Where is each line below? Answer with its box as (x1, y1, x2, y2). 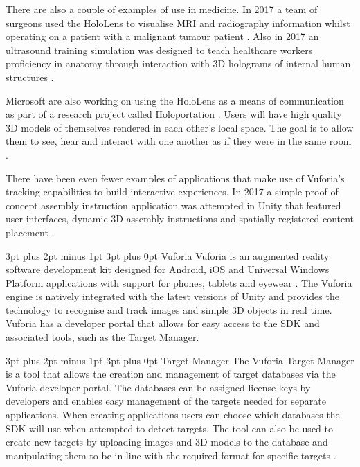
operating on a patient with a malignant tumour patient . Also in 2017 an (6, 29, 319, 44)
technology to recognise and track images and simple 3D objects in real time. (6, 302, 332, 317)
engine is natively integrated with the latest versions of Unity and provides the (6, 289, 339, 303)
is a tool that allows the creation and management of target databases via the (6, 367, 336, 381)
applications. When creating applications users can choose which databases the (6, 407, 340, 422)
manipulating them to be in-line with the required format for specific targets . (6, 448, 336, 462)
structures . (6, 69, 54, 84)
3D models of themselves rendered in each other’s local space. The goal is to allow (6, 120, 354, 134)
